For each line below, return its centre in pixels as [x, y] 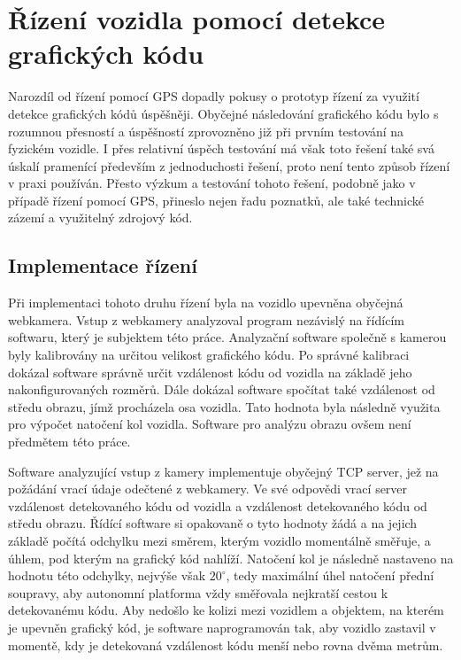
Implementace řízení [103, 265]
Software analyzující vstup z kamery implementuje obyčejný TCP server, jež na [223, 471]
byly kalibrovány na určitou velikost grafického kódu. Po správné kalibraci [209, 355]
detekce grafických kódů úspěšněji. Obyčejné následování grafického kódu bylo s [223, 113]
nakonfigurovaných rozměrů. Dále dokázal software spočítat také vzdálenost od [222, 389]
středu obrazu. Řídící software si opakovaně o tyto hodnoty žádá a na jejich [213, 523]
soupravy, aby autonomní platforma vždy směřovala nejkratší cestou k [198, 592]
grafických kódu [106, 54]
